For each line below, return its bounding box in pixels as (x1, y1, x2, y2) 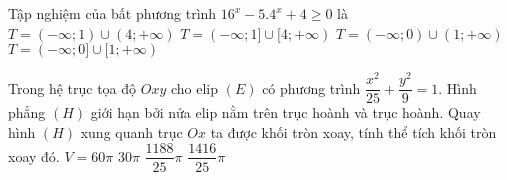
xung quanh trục (80, 121, 183, 142)
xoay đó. (8, 145, 60, 166)
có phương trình (262, 77, 361, 98)
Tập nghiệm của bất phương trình (8, 3, 217, 23)
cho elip (170, 77, 218, 98)
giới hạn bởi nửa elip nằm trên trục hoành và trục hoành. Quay (90, 102, 481, 123)
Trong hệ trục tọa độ (8, 77, 137, 98)
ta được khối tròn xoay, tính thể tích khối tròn (210, 121, 497, 142)
